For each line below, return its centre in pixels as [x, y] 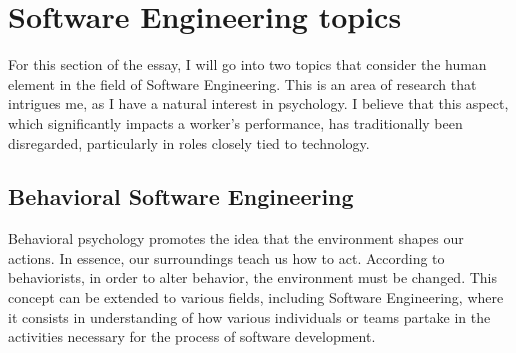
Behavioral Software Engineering [181, 196]
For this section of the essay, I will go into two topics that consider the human [247, 64]
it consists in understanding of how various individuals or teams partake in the [249, 316]
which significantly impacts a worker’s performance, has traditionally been [235, 122]
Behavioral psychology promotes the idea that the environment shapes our [236, 238]
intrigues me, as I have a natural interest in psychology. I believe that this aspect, [258, 103]
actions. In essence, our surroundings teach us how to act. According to [226, 257]
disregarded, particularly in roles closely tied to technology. [189, 142]
